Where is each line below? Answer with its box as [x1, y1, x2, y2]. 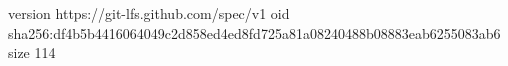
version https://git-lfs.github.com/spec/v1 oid [8, 3, 290, 23]
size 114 [8, 42, 56, 63]
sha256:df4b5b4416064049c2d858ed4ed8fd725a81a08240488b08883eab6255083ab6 [8, 22, 501, 43]
